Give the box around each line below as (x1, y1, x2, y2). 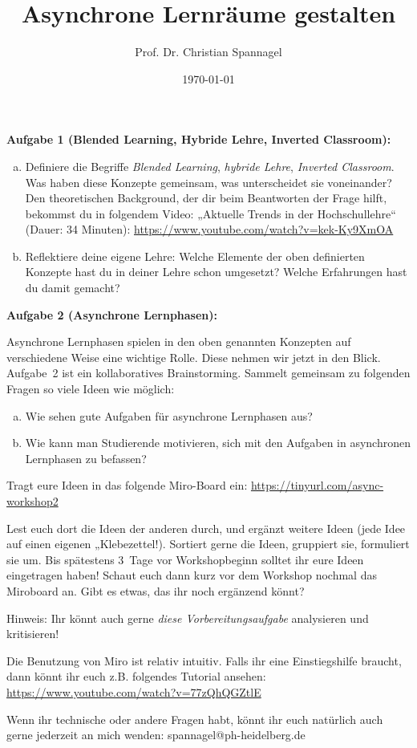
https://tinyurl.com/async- (250, 477, 384, 494)
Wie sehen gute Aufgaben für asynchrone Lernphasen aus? (25, 407, 313, 424)
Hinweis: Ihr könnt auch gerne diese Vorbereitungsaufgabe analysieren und (6, 609, 369, 626)
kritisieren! (6, 625, 59, 642)
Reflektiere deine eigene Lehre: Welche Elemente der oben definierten (25, 247, 365, 264)
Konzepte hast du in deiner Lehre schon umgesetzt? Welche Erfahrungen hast (25, 263, 407, 280)
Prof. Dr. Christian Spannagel (135, 43, 282, 60)
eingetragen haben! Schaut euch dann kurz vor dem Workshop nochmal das (6, 567, 377, 583)
